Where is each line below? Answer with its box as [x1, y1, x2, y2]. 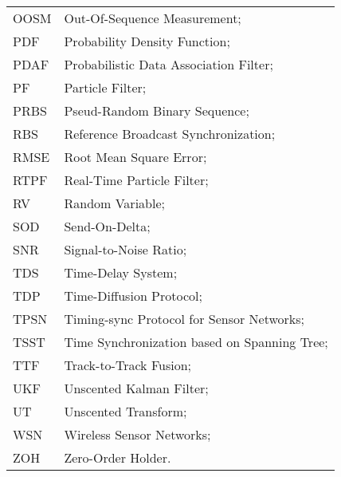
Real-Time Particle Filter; [64, 171, 209, 189]
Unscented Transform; [64, 402, 187, 420]
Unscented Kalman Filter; [64, 379, 209, 397]
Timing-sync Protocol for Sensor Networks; [64, 309, 305, 328]
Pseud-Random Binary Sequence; [64, 101, 249, 120]
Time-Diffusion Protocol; [64, 286, 202, 305]
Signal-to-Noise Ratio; [64, 240, 187, 258]
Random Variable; [64, 194, 165, 212]
